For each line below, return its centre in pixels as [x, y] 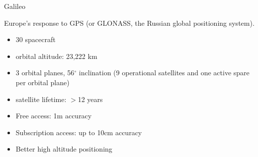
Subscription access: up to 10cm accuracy [79, 132]
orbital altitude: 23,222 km [56, 56]
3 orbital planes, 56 [45, 73]
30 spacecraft [36, 39]
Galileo [15, 6]
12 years [90, 99]
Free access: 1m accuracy [54, 116]
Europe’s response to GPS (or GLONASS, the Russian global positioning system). [129, 23]
